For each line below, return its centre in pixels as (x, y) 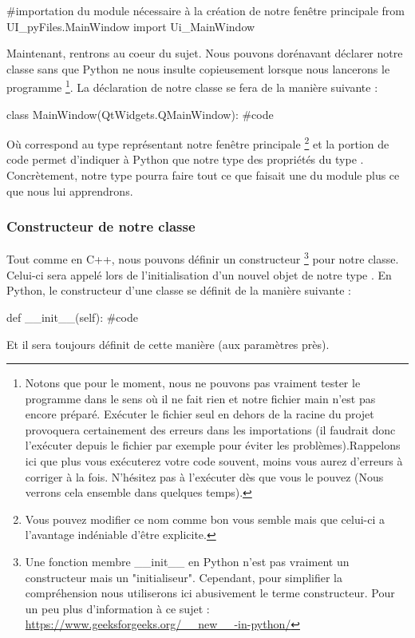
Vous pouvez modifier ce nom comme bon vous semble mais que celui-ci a (205, 519)
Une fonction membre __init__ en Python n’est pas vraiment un (187, 562)
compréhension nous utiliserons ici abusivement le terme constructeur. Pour (210, 593)
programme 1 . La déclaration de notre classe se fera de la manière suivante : (192, 86)
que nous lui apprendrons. (70, 190)
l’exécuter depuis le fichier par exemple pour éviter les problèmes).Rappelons (213, 445)
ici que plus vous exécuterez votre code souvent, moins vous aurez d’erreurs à (214, 461)
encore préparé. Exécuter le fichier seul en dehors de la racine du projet (200, 414)
